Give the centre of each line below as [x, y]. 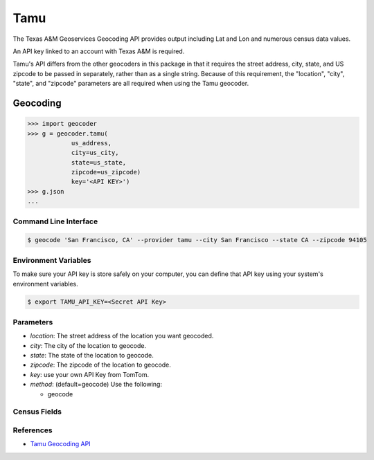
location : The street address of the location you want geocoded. [122, 336]
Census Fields [37, 412]
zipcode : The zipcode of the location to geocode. [100, 365]
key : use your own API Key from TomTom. [89, 374]
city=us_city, [95, 153]
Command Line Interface [55, 221]
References [33, 430]
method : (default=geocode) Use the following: [96, 385]
